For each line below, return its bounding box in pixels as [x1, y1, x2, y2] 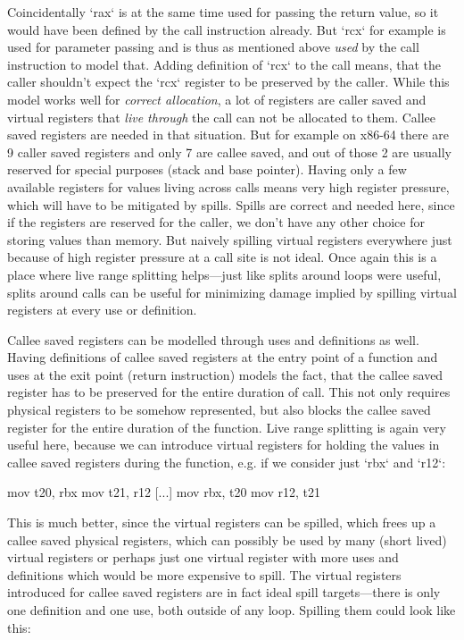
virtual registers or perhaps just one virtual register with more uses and [7, 548, 399, 567]
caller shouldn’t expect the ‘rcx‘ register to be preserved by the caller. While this [7, 72, 450, 91]
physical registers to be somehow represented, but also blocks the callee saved [7, 400, 431, 419]
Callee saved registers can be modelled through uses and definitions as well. [7, 330, 419, 349]
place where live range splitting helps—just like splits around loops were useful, [7, 265, 442, 283]
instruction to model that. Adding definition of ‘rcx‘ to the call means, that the [7, 55, 441, 73]
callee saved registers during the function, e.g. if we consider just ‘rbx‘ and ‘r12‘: [7, 452, 446, 471]
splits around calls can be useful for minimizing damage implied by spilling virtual [7, 282, 457, 301]
